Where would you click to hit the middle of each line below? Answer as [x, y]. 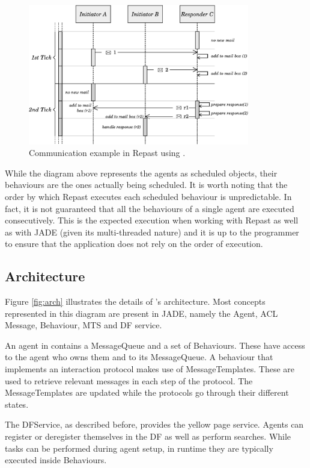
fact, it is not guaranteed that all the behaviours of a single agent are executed [150, 208]
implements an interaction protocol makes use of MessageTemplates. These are [150, 369]
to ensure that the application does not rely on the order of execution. [134, 244]
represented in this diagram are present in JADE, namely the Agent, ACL [141, 313]
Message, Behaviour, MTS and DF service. [84, 325]
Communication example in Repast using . [107, 153]
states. [17, 404]
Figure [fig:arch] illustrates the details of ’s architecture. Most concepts [135, 301]
